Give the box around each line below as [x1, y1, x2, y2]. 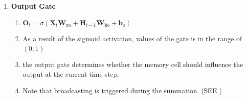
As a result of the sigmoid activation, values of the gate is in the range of [22, 33, 242, 44]
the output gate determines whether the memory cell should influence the [22, 59, 243, 69]
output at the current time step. [22, 68, 119, 79]
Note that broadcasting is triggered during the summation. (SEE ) [22, 85, 222, 95]
